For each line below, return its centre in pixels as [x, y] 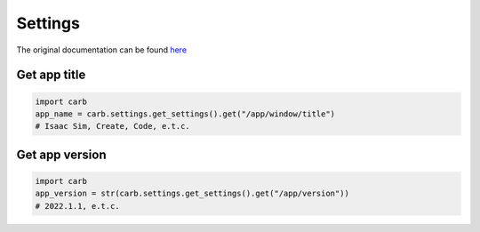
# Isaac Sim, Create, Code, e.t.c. [112, 126]
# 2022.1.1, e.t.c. [77, 206]
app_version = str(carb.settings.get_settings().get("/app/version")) [192, 194]
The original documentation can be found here [101, 50]
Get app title [51, 75]
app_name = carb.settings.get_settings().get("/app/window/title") [185, 114]
